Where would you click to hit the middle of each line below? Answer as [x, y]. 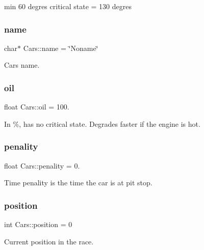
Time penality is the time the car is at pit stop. [78, 183]
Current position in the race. [49, 241]
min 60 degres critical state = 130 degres [68, 6]
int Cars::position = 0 [38, 224]
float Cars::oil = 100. [37, 107]
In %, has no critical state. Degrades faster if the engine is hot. [102, 123]
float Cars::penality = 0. [42, 165]
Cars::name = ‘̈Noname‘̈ [61, 48]
